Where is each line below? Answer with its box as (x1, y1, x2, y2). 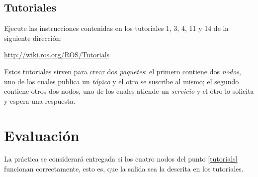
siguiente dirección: (4, 32, 62, 43)
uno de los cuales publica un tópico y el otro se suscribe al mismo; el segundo (4, 76, 239, 86)
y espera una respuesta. (4, 95, 76, 106)
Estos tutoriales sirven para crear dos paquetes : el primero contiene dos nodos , (4, 66, 241, 76)
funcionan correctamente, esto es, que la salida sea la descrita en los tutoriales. (4, 164, 244, 174)
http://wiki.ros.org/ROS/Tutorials (4, 49, 110, 60)
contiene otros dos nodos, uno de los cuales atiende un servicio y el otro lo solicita (4, 86, 254, 96)
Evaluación (4, 125, 80, 145)
